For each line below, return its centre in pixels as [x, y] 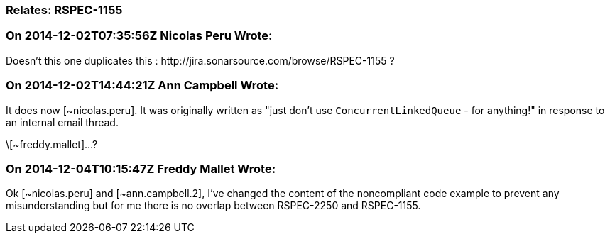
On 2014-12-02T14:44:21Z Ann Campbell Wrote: [142, 85]
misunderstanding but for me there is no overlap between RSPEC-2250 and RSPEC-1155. [213, 206]
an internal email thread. [62, 122]
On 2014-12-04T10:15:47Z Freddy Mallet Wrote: [141, 168]
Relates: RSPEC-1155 [64, 10]
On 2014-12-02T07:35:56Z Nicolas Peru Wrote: [139, 36]
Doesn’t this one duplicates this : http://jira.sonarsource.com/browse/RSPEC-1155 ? [200, 60]
